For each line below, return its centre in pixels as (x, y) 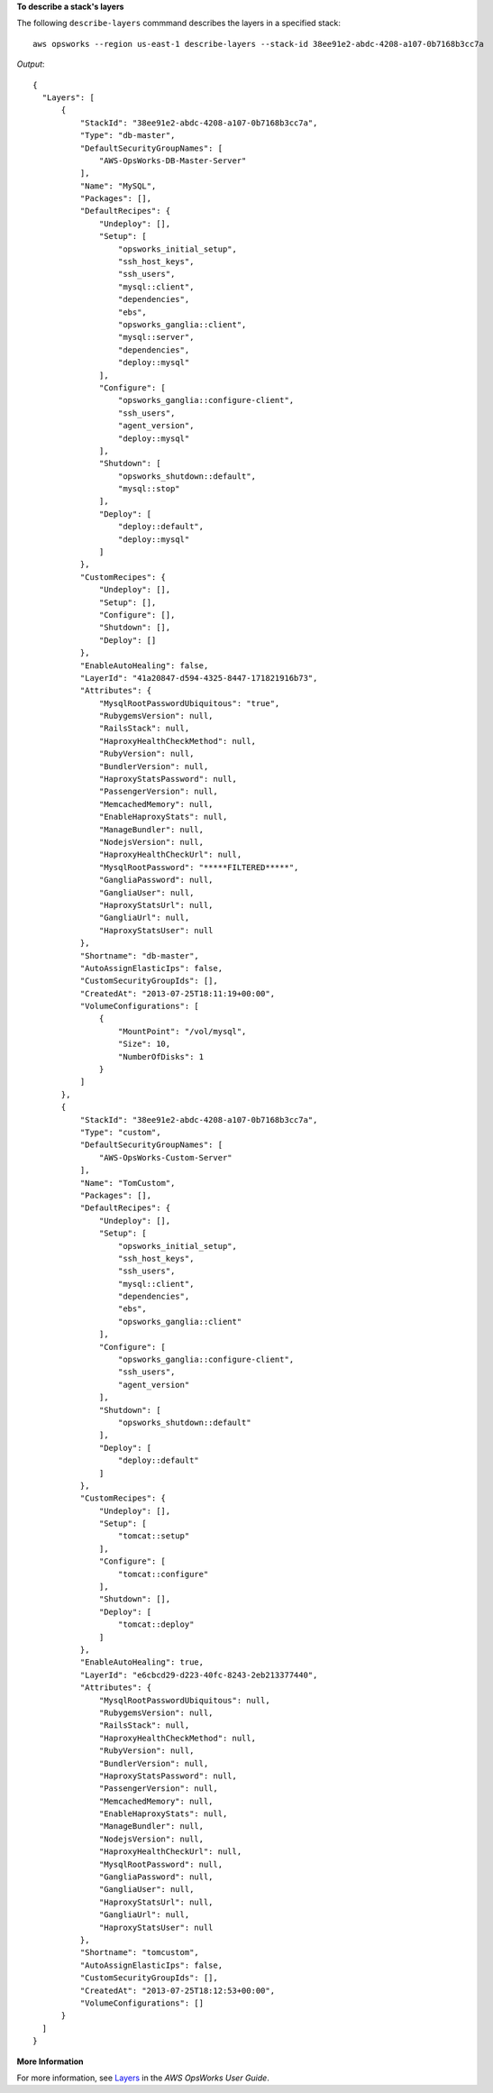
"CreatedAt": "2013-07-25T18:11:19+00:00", (177, 993)
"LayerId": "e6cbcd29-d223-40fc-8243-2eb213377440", (199, 1675)
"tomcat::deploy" (156, 1625)
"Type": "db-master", (128, 136)
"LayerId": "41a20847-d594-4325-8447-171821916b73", (199, 678)
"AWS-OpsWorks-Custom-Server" (166, 1157)
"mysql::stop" (149, 489)
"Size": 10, (144, 1044)
